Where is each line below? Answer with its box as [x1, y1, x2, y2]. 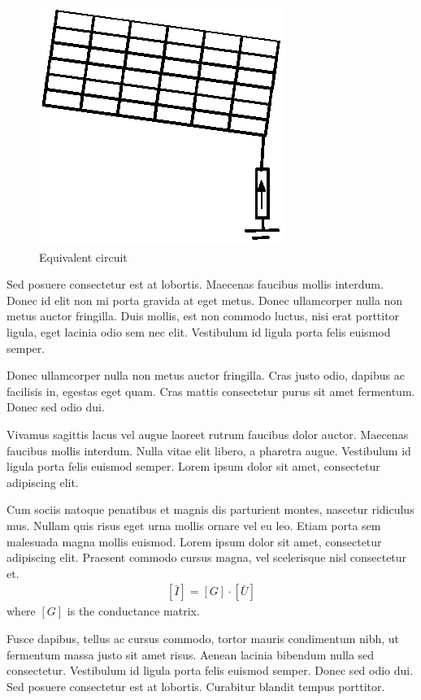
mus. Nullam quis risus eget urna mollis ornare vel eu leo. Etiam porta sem [7, 516, 381, 533]
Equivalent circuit [39, 248, 128, 265]
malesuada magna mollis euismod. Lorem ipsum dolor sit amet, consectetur [7, 533, 382, 550]
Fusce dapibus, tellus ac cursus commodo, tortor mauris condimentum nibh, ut [7, 629, 400, 646]
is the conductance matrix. [67, 602, 200, 620]
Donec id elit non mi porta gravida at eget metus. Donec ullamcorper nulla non [7, 291, 403, 308]
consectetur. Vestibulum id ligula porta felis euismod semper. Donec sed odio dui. [7, 662, 414, 679]
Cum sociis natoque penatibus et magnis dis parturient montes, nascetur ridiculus [7, 501, 414, 518]
